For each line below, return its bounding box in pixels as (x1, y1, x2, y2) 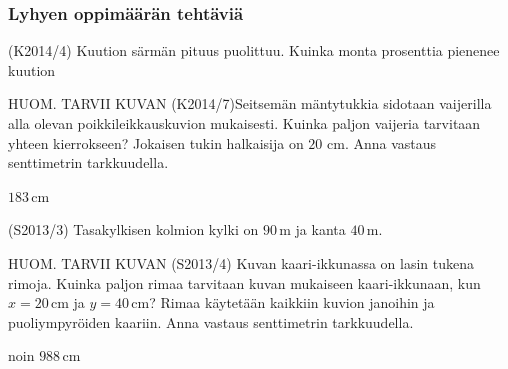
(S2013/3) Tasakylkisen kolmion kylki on (8, 219, 259, 240)
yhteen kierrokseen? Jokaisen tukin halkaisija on (8, 132, 304, 153)
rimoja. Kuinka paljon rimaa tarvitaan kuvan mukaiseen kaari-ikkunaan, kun (8, 272, 481, 293)
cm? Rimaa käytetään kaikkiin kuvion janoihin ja (131, 292, 435, 313)
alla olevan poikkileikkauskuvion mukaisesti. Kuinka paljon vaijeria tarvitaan (8, 113, 481, 133)
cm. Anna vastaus (327, 132, 437, 153)
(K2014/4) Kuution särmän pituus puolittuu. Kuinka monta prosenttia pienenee (8, 40, 500, 61)
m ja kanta (279, 219, 346, 240)
